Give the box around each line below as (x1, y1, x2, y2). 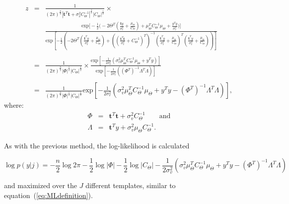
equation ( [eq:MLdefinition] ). (4, 190, 93, 200)
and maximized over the (4, 180, 77, 191)
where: (4, 100, 24, 110)
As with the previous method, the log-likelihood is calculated (4, 140, 190, 151)
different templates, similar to (85, 180, 176, 191)
